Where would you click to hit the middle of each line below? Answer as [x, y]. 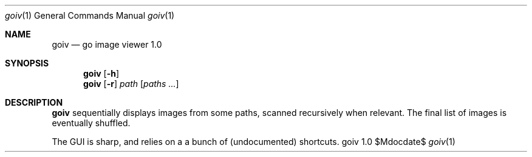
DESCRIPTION [34, 102]
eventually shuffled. [91, 123]
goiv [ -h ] [101, 73]
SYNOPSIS [27, 63]
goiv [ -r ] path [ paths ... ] [131, 84]
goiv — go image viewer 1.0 [107, 44]
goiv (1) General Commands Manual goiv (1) [90, 15]
